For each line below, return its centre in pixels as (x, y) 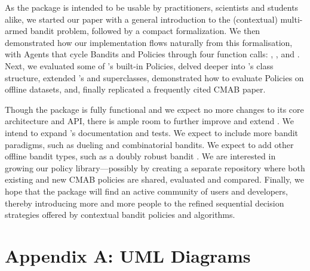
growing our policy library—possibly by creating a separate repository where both (155, 167)
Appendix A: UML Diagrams (128, 255)
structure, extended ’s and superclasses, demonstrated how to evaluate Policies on (154, 77)
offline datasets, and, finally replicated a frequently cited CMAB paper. (135, 89)
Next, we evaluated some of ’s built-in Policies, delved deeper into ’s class (139, 65)
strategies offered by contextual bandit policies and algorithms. (120, 215)
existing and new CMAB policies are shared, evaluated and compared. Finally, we (154, 179)
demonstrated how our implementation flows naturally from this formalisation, (149, 42)
